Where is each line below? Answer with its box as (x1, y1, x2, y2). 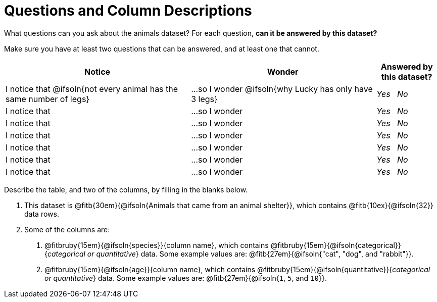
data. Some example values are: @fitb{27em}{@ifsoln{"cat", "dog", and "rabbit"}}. (140, 249, 414, 258)
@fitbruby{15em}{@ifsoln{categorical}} (270, 240, 401, 249)
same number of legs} (6, 93, 90, 104)
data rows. (24, 209, 59, 218)
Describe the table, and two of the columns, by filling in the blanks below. (4, 185, 248, 194)
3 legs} (191, 93, 218, 104)
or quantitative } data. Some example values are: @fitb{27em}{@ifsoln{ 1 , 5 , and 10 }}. (44, 273, 327, 282)
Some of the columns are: (24, 225, 110, 234)
